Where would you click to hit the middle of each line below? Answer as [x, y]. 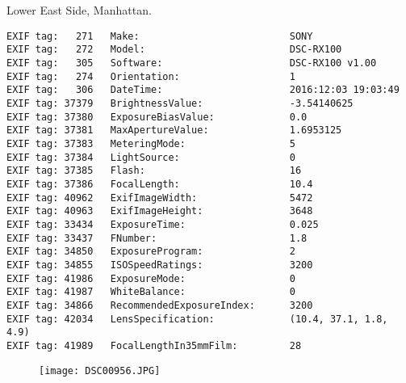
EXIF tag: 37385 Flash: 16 [154, 171]
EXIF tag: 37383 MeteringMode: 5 [151, 144]
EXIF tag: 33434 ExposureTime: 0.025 [163, 224]
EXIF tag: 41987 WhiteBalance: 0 [151, 292]
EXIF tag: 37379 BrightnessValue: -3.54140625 [180, 104]
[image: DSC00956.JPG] [100, 370]
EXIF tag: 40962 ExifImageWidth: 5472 [160, 198]
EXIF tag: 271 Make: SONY [160, 36]
